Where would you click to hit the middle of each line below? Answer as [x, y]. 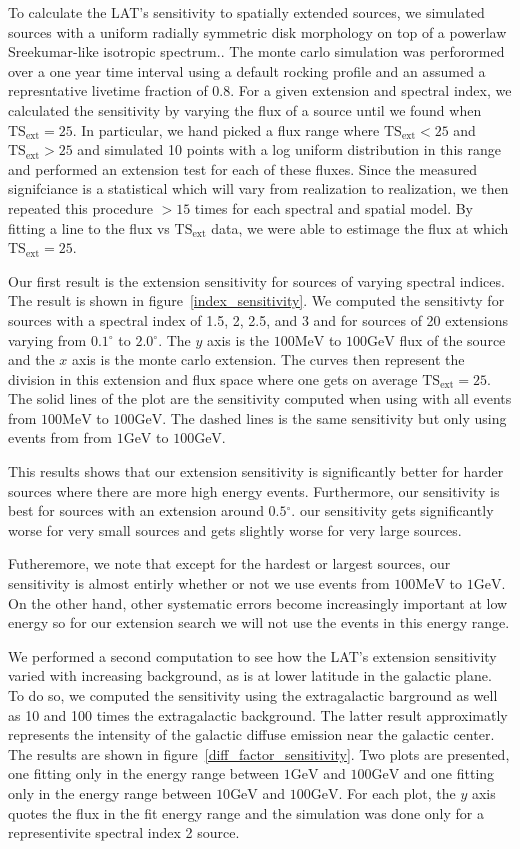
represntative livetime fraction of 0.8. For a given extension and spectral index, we [260, 90]
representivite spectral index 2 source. [124, 832]
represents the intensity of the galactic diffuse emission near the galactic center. [251, 734]
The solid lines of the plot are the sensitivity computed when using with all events [260, 398]
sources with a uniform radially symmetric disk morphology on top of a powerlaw [257, 31]
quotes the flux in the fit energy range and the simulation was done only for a [246, 812]
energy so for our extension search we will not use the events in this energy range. [259, 622]
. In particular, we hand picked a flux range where [226, 129]
